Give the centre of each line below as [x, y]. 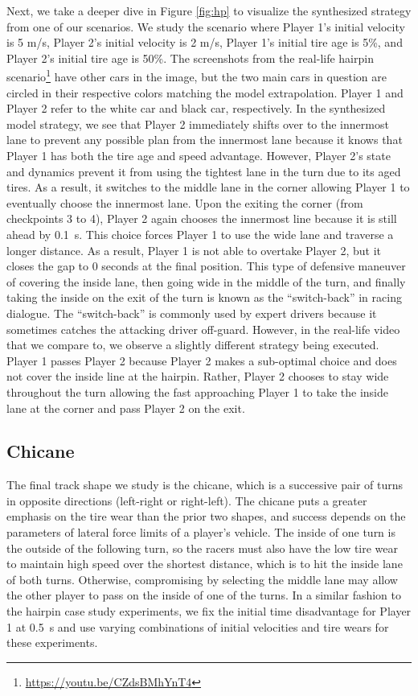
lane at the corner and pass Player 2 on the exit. [126, 408]
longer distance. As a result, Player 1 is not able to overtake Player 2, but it [194, 250]
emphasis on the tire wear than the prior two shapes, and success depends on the [206, 516]
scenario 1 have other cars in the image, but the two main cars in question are [197, 76]
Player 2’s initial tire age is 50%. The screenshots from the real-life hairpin [190, 58]
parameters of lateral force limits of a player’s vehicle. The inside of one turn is [201, 532]
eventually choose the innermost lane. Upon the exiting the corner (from [185, 202]
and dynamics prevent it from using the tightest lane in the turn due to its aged [204, 171]
